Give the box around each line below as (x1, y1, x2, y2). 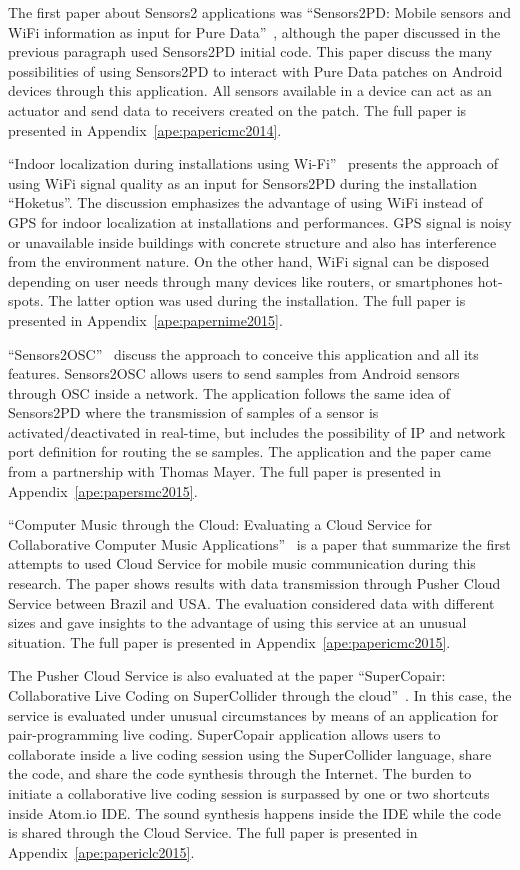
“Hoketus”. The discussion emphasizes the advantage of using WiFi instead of (8, 192, 483, 213)
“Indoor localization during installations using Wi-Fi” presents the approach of (8, 153, 499, 174)
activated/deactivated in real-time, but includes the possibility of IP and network (8, 421, 506, 442)
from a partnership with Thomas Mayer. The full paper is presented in (8, 461, 442, 482)
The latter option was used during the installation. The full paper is (48, 290, 466, 311)
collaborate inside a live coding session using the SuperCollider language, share (8, 743, 492, 764)
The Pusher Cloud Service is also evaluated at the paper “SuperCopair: (8, 665, 446, 686)
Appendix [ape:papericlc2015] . (8, 841, 195, 862)
